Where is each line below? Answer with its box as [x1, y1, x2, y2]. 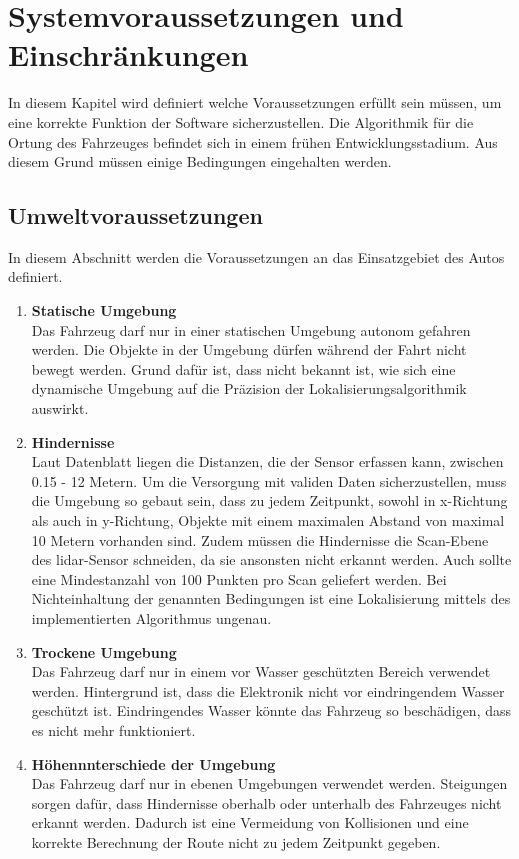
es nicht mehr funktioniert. [31, 719, 196, 740]
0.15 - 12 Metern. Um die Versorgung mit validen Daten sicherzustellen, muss [31, 470, 507, 491]
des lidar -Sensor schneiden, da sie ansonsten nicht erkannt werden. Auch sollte [31, 549, 512, 570]
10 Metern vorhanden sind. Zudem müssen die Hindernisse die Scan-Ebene [31, 529, 489, 550]
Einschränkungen [8, 34, 249, 75]
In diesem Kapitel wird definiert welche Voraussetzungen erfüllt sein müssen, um [8, 92, 502, 113]
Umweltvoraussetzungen [8, 200, 263, 231]
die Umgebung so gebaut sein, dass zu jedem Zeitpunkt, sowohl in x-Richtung [31, 490, 508, 511]
